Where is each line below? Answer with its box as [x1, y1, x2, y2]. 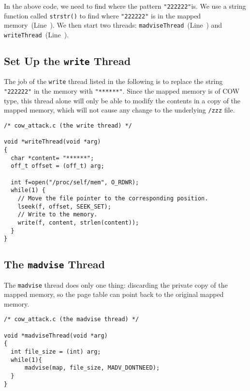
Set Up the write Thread [4, 53, 131, 68]
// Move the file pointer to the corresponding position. [17, 195, 208, 202]
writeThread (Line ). [4, 29, 69, 39]
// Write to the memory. [17, 211, 98, 218]
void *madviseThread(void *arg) [4, 332, 108, 339]
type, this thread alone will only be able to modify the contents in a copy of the [4, 95, 241, 105]
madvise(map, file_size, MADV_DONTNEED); [24, 364, 160, 372]
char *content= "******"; [11, 154, 94, 162]
